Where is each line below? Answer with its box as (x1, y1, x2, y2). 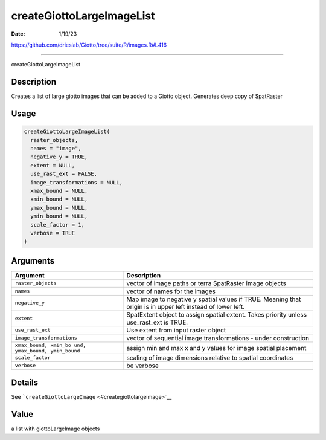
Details (11, 378, 39, 388)
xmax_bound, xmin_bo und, (14, 341, 86, 348)
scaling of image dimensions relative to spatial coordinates (126, 354, 293, 362)
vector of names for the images (126, 287, 216, 296)
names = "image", (30, 145, 81, 152)
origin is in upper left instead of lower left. (126, 302, 245, 311)
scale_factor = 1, (30, 221, 85, 228)
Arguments (11, 256, 55, 266)
